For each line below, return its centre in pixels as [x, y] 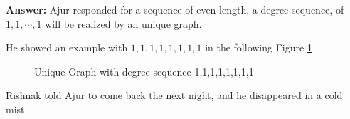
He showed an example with [67, 47]
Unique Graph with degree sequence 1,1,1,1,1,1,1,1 [144, 71]
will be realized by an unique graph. [123, 23]
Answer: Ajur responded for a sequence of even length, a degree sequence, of [175, 9]
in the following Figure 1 [259, 47]
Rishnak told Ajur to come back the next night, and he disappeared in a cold [174, 95]
